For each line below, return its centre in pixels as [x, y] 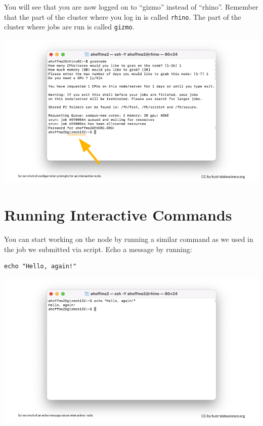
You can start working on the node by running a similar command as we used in [129, 239]
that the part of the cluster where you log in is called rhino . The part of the [123, 16]
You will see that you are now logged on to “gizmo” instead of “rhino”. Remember [131, 7]
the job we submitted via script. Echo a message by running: [98, 249]
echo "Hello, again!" [40, 267]
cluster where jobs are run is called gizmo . [69, 27]
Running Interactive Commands [118, 215]
